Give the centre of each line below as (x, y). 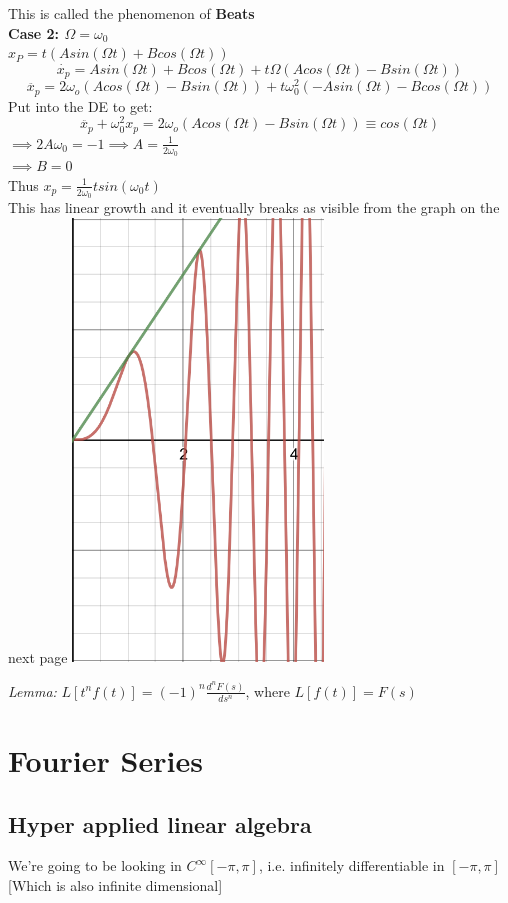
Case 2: (34, 32)
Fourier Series (105, 759)
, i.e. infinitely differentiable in (351, 865)
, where (267, 690)
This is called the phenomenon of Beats (131, 13)
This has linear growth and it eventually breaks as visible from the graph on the (254, 206)
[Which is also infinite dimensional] (115, 884)
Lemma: (32, 690)
